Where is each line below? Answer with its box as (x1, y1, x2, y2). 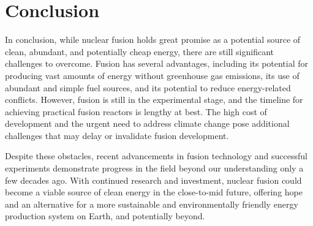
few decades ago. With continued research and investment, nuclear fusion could (5, 173, 302, 186)
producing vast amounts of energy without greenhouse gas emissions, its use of (5, 69, 300, 81)
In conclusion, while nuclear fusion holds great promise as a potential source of (5, 33, 301, 46)
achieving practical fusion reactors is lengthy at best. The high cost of (5, 105, 267, 118)
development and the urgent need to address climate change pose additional (5, 117, 290, 130)
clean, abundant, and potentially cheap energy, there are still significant (5, 45, 274, 58)
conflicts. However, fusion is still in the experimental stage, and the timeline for (5, 93, 303, 106)
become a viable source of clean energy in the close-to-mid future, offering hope (5, 186, 303, 198)
